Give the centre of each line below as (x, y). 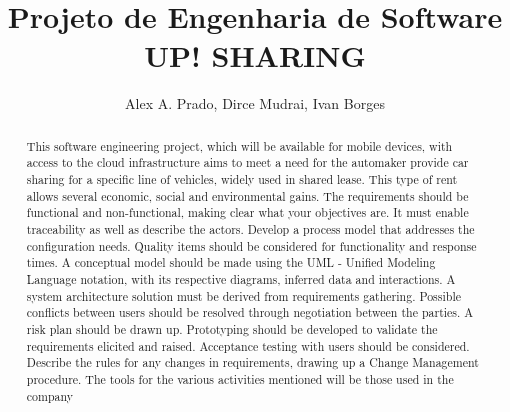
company (50, 395)
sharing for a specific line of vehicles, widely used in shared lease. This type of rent (242, 179)
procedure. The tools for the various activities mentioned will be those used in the (240, 378)
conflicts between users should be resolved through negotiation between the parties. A (250, 312)
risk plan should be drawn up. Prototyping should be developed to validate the (232, 328)
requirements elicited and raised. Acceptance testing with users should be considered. (248, 345)
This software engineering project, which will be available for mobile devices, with (239, 145)
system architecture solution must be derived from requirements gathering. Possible (243, 295)
